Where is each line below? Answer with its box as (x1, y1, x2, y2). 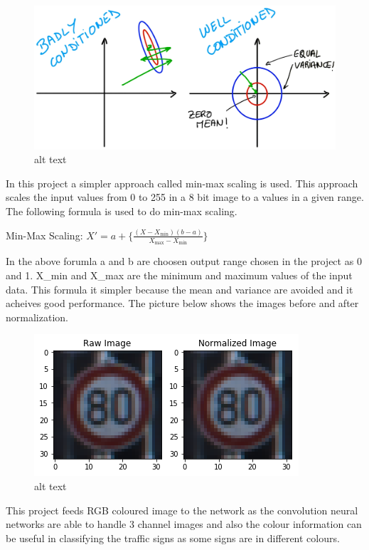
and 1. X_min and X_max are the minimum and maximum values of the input (6, 267, 353, 282)
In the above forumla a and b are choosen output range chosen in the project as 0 (6, 254, 362, 269)
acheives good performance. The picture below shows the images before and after (6, 296, 359, 311)
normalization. (6, 309, 68, 324)
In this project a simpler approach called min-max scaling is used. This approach (6, 175, 358, 190)
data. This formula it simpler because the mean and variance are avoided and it (6, 281, 353, 296)
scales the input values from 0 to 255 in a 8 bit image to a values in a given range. (6, 190, 364, 204)
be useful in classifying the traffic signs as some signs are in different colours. (6, 530, 340, 545)
